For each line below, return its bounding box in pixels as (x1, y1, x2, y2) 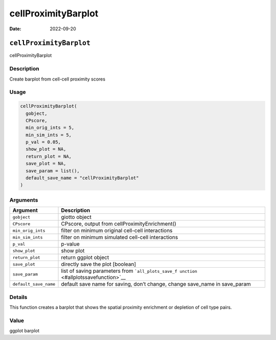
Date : (9, 26, 21, 32)
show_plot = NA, (26, 146, 66, 152)
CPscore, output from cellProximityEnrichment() (61, 221, 176, 228)
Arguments (9, 196, 38, 204)
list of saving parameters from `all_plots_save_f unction (61, 267, 198, 274)
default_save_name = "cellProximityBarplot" (26, 175, 139, 181)
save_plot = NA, (26, 161, 66, 167)
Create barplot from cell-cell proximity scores (9, 76, 106, 82)
